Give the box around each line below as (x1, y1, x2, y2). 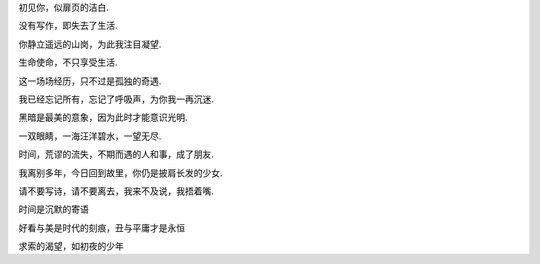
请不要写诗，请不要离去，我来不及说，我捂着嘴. (18, 185, 215, 197)
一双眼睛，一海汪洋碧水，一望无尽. (18, 130, 162, 142)
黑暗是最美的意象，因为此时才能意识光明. (18, 111, 189, 124)
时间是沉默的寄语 (18, 203, 89, 215)
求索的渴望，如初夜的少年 (18, 240, 124, 252)
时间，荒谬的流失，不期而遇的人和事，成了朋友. (18, 148, 215, 160)
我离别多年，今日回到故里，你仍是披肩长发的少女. (18, 166, 224, 179)
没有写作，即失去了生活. (18, 20, 119, 32)
